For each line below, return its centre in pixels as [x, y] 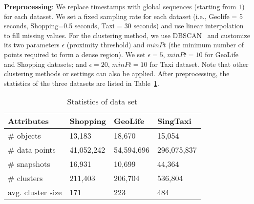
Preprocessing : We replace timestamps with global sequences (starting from [120, 6]
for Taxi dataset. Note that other [199, 64]
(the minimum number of [206, 45]
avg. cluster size [35, 192]
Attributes [28, 121]
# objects [24, 136]
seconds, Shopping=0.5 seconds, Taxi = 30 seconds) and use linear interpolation [124, 26]
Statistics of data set [102, 102]
